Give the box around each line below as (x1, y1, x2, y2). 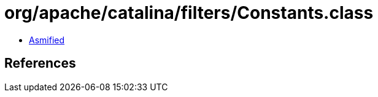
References (4, 56, 76, 71)
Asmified (29, 34, 65, 45)
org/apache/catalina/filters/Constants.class (4, 2, 374, 23)
